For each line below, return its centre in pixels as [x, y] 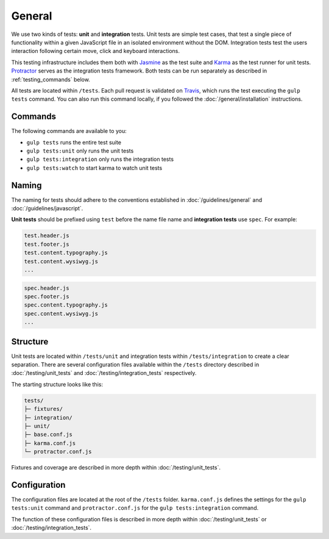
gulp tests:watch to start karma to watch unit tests [94, 168]
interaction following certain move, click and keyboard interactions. [95, 51]
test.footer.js [47, 244]
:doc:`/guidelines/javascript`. [47, 209]
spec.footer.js [47, 296]
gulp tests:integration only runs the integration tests [100, 159]
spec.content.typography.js [66, 305]
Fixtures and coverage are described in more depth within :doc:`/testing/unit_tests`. [116, 468]
